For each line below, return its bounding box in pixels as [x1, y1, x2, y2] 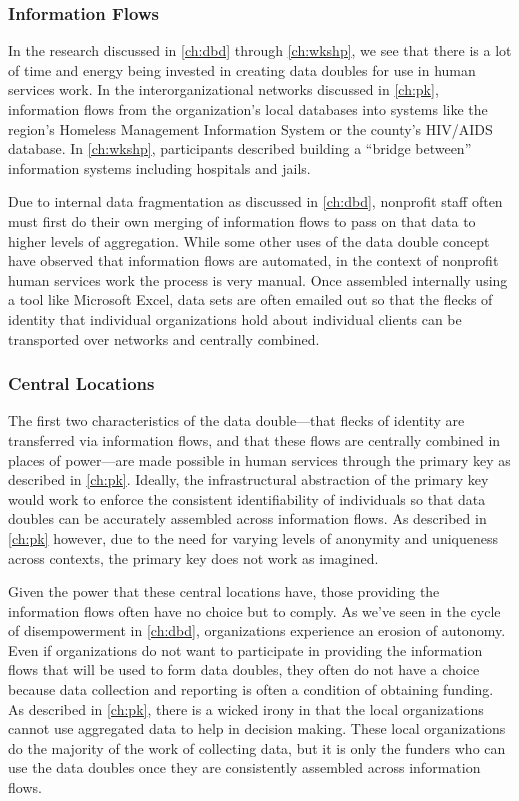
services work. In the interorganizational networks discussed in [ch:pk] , [8, 79, 439, 100]
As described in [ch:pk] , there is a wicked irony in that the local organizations [8, 698, 484, 719]
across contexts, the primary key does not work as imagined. [8, 547, 379, 568]
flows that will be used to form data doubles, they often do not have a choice [8, 659, 480, 680]
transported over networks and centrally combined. [8, 328, 320, 349]
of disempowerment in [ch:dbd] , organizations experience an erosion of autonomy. [8, 620, 506, 641]
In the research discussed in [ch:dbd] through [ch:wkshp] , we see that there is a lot [8, 40, 512, 61]
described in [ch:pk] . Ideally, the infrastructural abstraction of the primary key [8, 469, 489, 490]
